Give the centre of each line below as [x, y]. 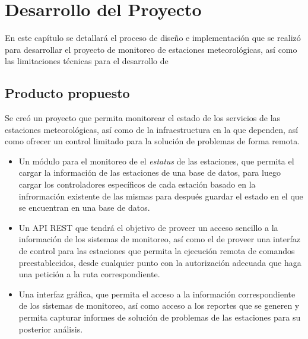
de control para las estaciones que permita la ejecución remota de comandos [157, 251]
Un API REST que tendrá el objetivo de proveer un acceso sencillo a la [148, 227]
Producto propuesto [67, 93]
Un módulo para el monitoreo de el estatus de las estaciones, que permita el [156, 161]
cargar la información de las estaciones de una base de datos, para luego [150, 172]
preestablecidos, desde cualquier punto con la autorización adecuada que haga [160, 262]
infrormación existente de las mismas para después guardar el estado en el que [161, 196]
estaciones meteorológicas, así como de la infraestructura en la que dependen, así [152, 129]
